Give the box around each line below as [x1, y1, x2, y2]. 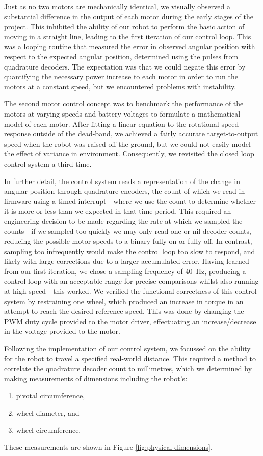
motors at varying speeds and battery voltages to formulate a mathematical [4, 108, 241, 119]
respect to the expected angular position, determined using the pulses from [4, 51, 239, 61]
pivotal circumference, [16, 390, 85, 401]
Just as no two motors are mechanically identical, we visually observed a [4, 1, 230, 11]
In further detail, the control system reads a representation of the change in [4, 175, 240, 186]
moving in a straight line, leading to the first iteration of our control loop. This [4, 31, 251, 41]
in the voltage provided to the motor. [4, 326, 120, 336]
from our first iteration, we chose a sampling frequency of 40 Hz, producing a [4, 265, 246, 276]
